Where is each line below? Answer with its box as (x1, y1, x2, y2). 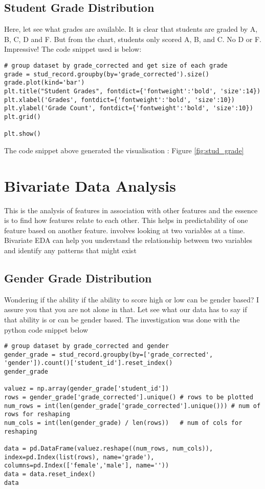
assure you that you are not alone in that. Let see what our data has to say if (4, 304, 247, 315)
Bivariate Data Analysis (4, 175, 176, 196)
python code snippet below (4, 324, 89, 335)
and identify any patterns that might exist (4, 244, 137, 255)
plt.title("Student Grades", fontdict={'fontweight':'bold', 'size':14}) (4, 87, 261, 95)
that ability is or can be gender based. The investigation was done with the (4, 314, 240, 324)
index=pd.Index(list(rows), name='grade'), (4, 453, 154, 461)
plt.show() (4, 130, 41, 138)
